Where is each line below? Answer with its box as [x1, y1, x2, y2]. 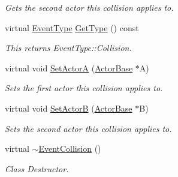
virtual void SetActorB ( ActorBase [5, 101, 132, 114]
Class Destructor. [5, 162, 69, 175]
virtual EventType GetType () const [5, 21, 139, 34]
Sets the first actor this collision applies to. [5, 82, 163, 94]
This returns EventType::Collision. [5, 41, 132, 54]
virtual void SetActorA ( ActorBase [5, 61, 133, 74]
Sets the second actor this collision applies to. [5, 122, 172, 134]
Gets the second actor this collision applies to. [5, 1, 174, 13]
